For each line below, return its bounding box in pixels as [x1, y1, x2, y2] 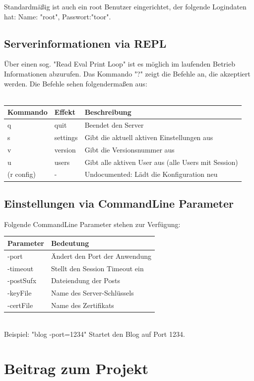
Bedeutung [51, 237, 89, 248]
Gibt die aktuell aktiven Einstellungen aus [84, 132, 213, 142]
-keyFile [7, 288, 32, 298]
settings [54, 132, 78, 142]
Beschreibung [84, 107, 131, 117]
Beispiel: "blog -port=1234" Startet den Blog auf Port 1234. [4, 328, 185, 339]
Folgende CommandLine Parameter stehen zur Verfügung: [4, 219, 181, 229]
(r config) [7, 169, 36, 179]
